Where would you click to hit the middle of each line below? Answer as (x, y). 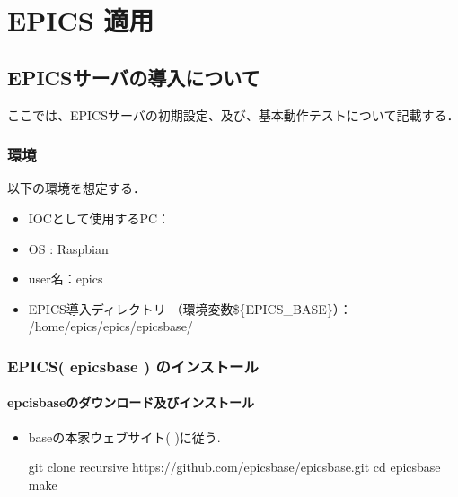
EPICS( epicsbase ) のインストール (133, 366)
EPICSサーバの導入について (134, 77)
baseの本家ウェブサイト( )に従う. (124, 436)
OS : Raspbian (68, 248)
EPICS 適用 (81, 20)
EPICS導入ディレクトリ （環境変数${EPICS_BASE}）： (190, 308)
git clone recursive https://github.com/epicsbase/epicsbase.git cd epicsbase (234, 467)
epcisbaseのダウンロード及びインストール (131, 402)
